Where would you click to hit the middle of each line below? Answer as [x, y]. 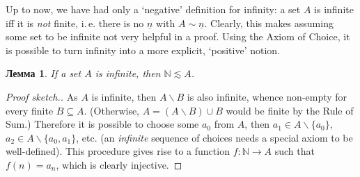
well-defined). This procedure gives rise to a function [118, 151]
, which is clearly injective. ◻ [119, 164]
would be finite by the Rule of [290, 110]
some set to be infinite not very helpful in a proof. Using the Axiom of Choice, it [178, 36]
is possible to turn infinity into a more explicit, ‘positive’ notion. [143, 50]
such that [295, 151]
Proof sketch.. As [42, 96]
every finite [30, 110]
